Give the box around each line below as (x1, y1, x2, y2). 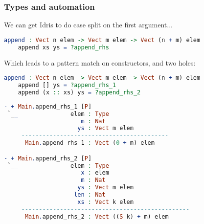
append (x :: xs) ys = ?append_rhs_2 (18, 89, 141, 96)
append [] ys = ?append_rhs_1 (18, 82, 116, 89)
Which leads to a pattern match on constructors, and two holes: (4, 57, 196, 67)
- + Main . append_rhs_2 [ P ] (4, 155, 92, 162)
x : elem (81, 169, 109, 177)
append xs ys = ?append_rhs (18, 44, 109, 51)
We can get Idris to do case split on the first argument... (4, 20, 173, 30)
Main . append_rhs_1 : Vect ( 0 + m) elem (24, 139, 155, 147)
